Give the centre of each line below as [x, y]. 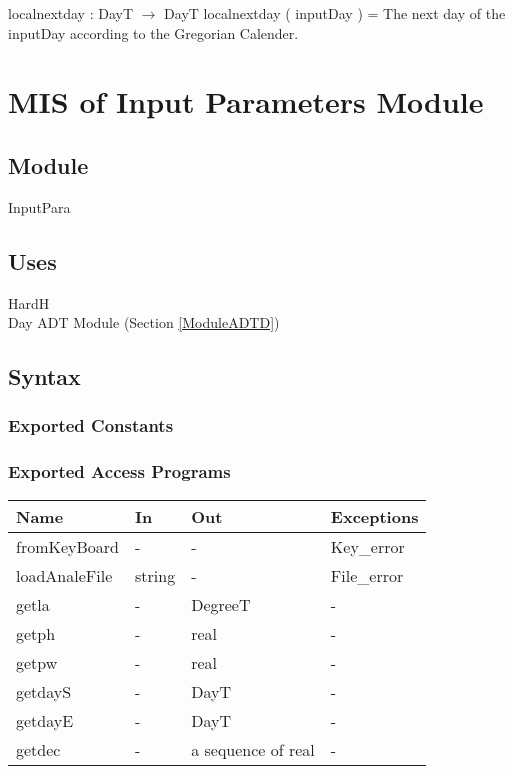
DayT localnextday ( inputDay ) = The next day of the [335, 13]
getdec [38, 749]
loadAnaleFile [64, 575]
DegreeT [221, 604]
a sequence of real [253, 749]
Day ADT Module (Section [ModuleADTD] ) [144, 322]
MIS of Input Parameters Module [246, 101]
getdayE [45, 720]
